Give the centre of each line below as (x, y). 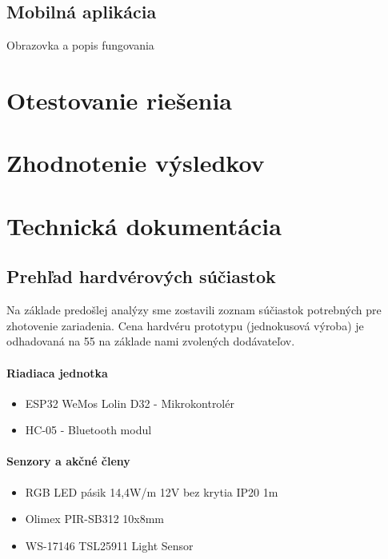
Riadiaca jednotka (57, 372)
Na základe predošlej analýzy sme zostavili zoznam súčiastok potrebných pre (194, 310)
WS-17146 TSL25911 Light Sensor (109, 545)
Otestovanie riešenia (119, 100)
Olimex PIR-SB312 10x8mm (95, 519)
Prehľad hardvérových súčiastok (141, 276)
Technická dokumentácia (144, 225)
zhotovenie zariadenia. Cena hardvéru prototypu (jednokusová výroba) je (185, 325)
